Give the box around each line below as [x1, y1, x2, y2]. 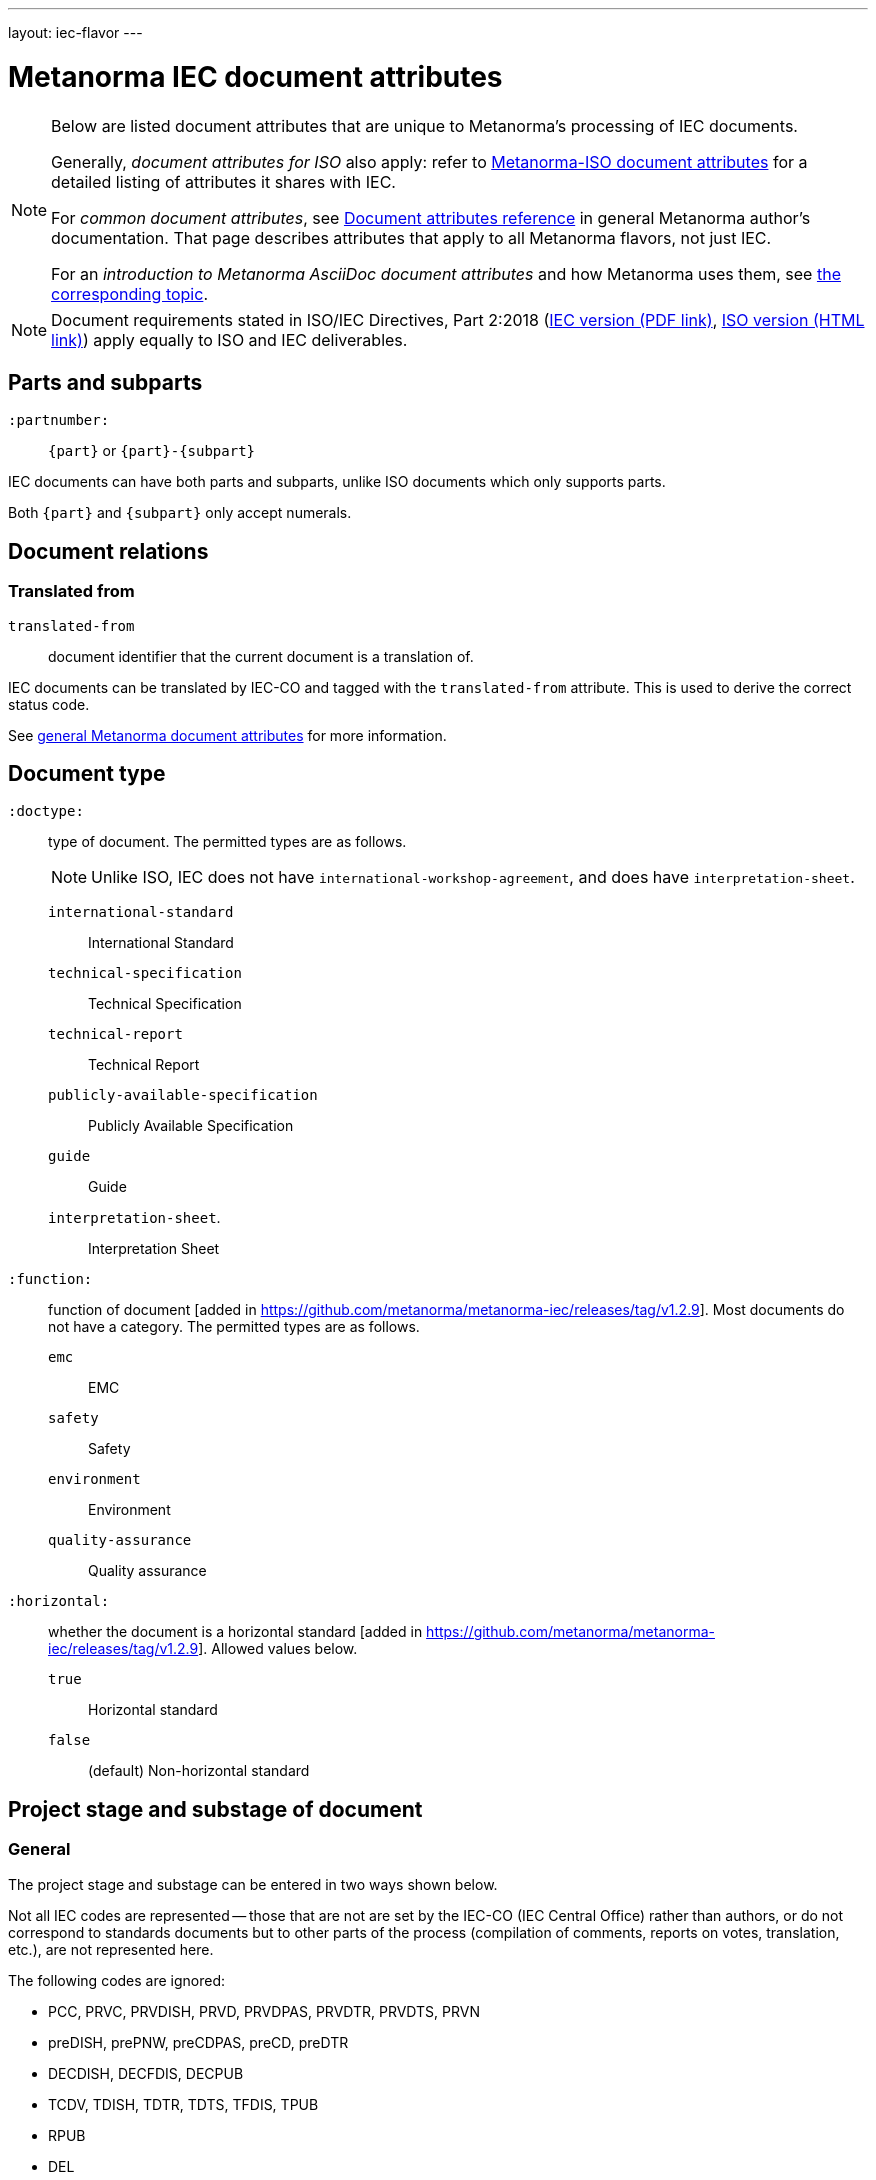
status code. [8, 695, 90, 713]
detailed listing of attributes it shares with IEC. [51, 171, 396, 192]
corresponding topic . [51, 283, 208, 304]
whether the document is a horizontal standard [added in [48, 1623, 423, 1641]
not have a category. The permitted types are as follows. [48, 1318, 420, 1336]
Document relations [8, 538, 209, 564]
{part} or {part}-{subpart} [48, 442, 255, 460]
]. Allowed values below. [198, 1640, 358, 1658]
